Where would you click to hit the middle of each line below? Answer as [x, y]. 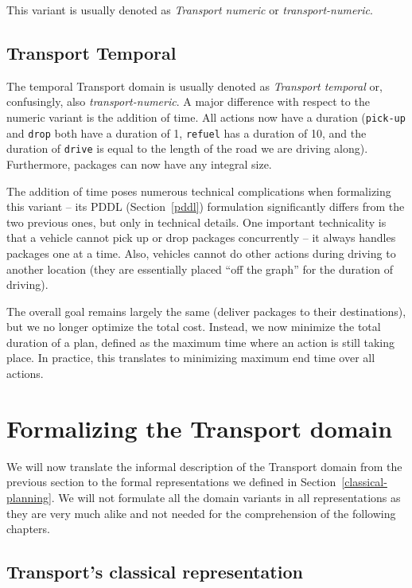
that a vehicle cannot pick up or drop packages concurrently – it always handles [201, 238]
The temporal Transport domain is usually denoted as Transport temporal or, [194, 86]
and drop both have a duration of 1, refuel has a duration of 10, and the [187, 132]
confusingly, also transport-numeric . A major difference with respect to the [188, 101]
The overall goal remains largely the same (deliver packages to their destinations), [206, 311]
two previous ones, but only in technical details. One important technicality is [196, 222]
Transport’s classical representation [155, 572]
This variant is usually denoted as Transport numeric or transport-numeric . [190, 10]
